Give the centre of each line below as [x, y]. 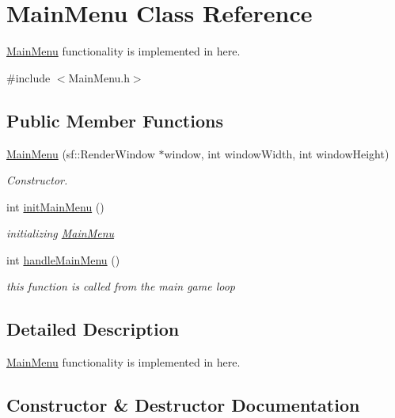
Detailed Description [93, 329]
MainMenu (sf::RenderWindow [81, 153]
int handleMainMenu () [63, 259]
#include [28, 77]
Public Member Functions [115, 120]
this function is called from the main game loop [121, 286]
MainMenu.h [99, 77]
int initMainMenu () [55, 206]
